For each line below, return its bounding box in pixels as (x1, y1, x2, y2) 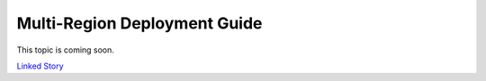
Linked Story (16, 61, 64, 71)
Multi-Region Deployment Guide (16, 13, 263, 33)
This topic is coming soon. (16, 45, 114, 55)
